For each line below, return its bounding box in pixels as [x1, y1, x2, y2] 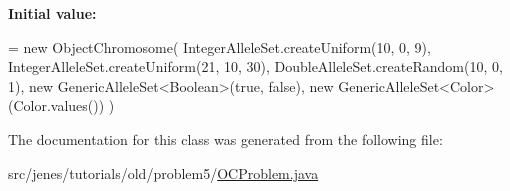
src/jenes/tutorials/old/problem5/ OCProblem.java [8, 162, 319, 183]
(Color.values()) [8, 95, 105, 116]
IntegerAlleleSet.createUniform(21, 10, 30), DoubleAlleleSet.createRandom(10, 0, [8, 56, 503, 77]
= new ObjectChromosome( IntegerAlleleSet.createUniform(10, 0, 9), [8, 36, 431, 57]
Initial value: [8, 3, 97, 23]
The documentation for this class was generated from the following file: [8, 128, 443, 149]
